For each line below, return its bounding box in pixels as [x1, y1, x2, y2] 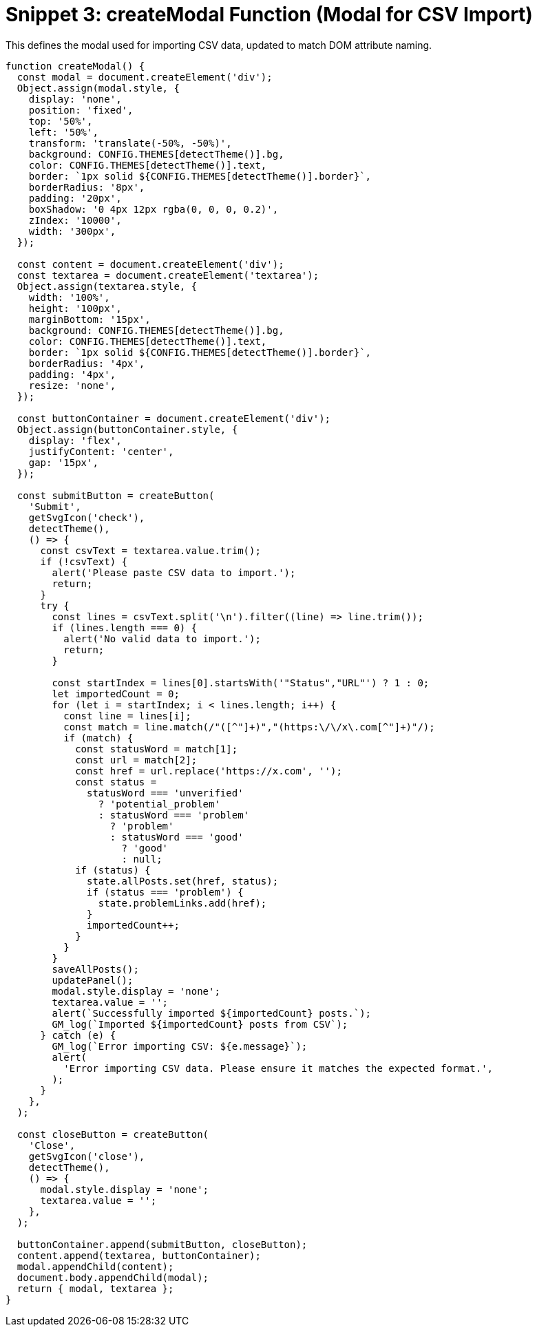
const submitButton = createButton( [17, 489, 215, 501]
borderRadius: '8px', [28, 181, 145, 193]
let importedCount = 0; [52, 688, 180, 699]
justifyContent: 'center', [28, 445, 174, 457]
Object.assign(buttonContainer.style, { [17, 423, 238, 435]
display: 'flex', [28, 434, 122, 446]
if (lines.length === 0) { [52, 622, 198, 633]
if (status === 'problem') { [87, 886, 244, 898]
